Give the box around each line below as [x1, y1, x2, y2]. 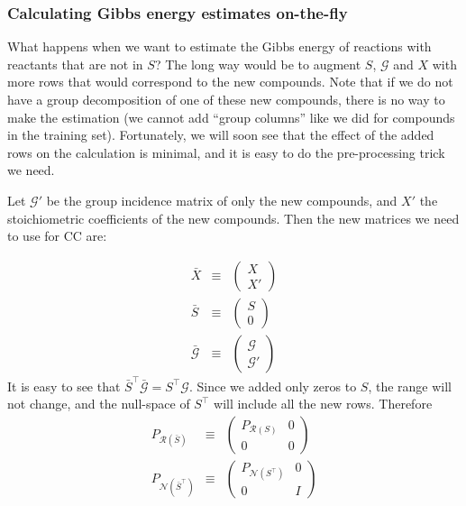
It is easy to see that [7, 376, 121, 395]
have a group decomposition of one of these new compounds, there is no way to [7, 90, 445, 108]
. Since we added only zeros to [188, 376, 357, 395]
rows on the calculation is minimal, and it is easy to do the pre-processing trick [7, 143, 445, 161]
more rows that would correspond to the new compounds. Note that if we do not [7, 72, 453, 91]
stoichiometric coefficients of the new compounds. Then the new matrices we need [7, 208, 460, 227]
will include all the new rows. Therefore [214, 394, 433, 413]
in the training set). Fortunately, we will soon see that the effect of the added [7, 125, 434, 144]
